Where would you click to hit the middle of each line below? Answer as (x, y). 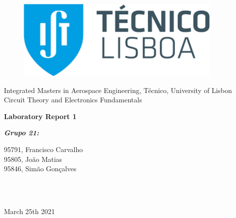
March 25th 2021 (29, 211)
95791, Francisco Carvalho (44, 149)
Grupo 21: (22, 133)
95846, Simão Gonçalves (40, 169)
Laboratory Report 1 (40, 116)
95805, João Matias (33, 159)
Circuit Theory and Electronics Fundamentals (73, 100)
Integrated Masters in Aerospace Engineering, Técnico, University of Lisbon (118, 90)
